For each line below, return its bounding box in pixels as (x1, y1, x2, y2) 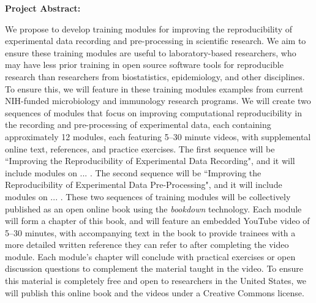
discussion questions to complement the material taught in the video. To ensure (5, 262, 304, 275)
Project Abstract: (5, 2, 81, 14)
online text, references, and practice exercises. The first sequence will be (5, 142, 275, 155)
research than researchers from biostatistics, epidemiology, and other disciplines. (5, 70, 305, 83)
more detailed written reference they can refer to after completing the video (5, 238, 289, 251)
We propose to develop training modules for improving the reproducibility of (5, 22, 293, 35)
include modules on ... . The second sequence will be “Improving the (5, 166, 261, 179)
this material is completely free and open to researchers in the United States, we (5, 274, 307, 287)
